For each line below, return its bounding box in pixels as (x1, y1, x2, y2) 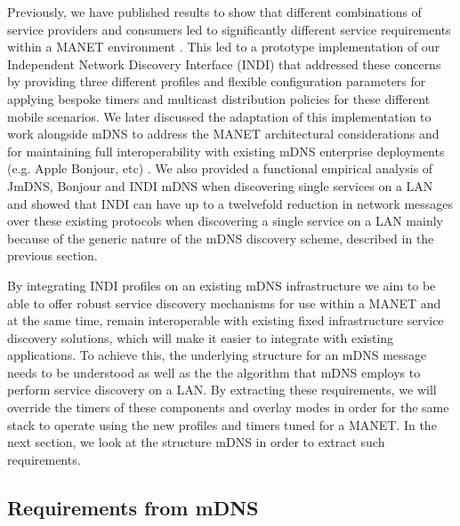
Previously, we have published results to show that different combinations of (7, 3, 422, 20)
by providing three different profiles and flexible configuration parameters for (7, 72, 426, 91)
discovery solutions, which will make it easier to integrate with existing (7, 328, 394, 347)
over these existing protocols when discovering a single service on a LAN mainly (7, 211, 443, 230)
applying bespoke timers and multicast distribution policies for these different (7, 89, 431, 108)
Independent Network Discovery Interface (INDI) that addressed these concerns (7, 54, 441, 73)
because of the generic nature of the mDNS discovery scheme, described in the (7, 228, 434, 247)
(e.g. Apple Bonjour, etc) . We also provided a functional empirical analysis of (7, 159, 433, 178)
